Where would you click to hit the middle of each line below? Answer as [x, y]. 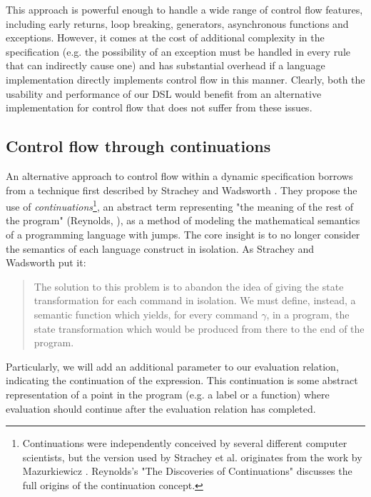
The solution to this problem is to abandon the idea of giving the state [189, 286]
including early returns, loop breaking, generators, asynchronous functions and [177, 23]
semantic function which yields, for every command [146, 314]
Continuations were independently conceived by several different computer [185, 443]
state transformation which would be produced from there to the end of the [199, 328]
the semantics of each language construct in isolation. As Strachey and [160, 248]
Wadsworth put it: [46, 262]
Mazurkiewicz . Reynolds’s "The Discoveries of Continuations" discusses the [187, 471]
